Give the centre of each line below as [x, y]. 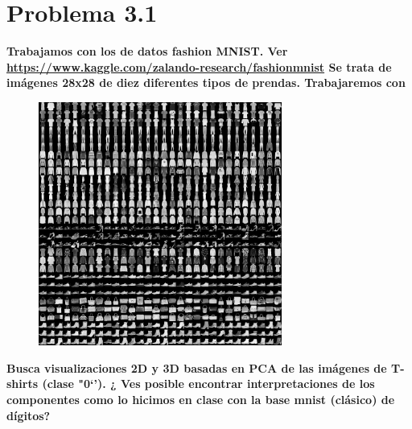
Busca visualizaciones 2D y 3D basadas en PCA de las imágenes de [197, 367]
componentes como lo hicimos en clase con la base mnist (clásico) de [201, 400]
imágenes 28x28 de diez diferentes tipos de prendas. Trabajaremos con [206, 82]
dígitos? [29, 415]
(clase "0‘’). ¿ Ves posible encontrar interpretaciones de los [208, 384]
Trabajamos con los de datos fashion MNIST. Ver [147, 51]
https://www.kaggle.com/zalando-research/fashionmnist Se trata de [199, 66]
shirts [23, 384]
